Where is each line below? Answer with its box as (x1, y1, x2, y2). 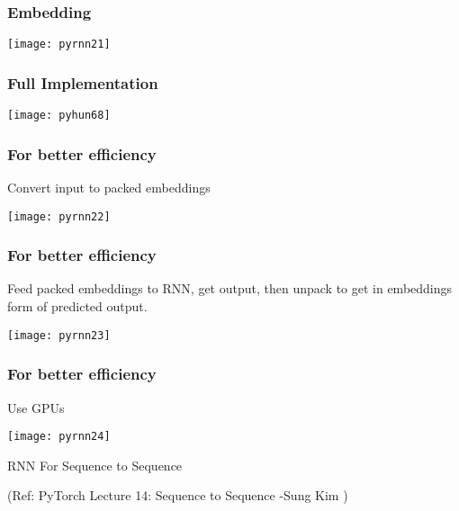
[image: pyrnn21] (7, 38, 111, 51)
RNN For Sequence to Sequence (7, 455, 183, 474)
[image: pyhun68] (7, 109, 111, 122)
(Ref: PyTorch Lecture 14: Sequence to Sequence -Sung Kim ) (7, 486, 348, 505)
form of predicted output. (7, 297, 148, 316)
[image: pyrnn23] (7, 328, 111, 342)
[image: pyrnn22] (7, 210, 111, 223)
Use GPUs (7, 398, 65, 417)
